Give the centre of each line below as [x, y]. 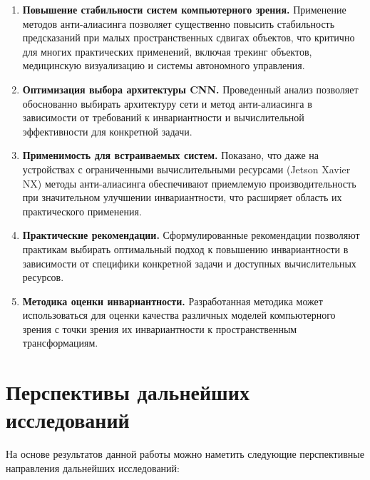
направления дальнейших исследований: [93, 468]
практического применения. [82, 211]
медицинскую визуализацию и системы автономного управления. [164, 65]
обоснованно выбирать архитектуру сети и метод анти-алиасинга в [167, 103]
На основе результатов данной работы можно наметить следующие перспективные [185, 454]
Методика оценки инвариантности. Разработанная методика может [173, 301]
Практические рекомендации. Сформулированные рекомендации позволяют [191, 235]
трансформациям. [60, 343]
